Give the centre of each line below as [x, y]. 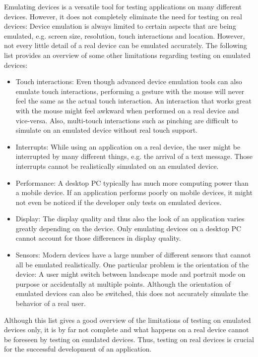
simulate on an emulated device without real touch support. [106, 130]
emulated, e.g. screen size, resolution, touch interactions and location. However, [125, 35]
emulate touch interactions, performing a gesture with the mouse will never [130, 91]
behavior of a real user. [51, 303]
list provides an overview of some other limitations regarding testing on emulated [127, 55]
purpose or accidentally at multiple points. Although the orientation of [123, 283]
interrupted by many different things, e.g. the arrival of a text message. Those [134, 156]
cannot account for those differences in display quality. [98, 238]
